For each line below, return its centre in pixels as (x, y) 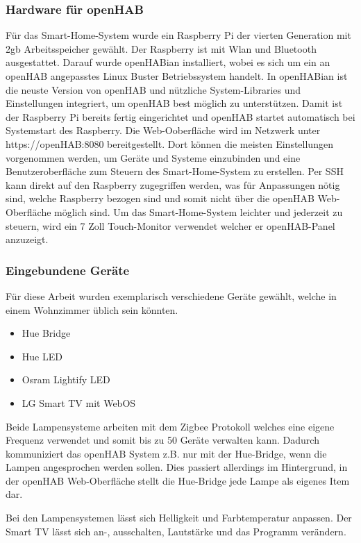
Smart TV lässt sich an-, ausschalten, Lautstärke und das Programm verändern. (176, 531)
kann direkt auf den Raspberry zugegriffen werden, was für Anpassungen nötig (173, 184)
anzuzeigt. (27, 239)
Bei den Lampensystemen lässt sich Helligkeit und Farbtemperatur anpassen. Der (179, 518)
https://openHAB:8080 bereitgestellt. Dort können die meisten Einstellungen (169, 143)
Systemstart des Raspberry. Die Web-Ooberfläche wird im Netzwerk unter (163, 130)
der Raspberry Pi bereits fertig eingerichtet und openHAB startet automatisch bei (180, 116)
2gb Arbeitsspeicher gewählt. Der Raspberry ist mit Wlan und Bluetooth (161, 48)
